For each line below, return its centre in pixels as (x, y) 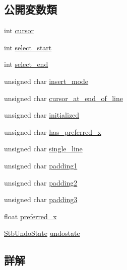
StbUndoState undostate (42, 233)
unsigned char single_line (43, 149)
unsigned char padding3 (41, 199)
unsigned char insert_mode (46, 81)
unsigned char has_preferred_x (53, 131)
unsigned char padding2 (41, 182)
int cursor (19, 30)
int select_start (28, 47)
